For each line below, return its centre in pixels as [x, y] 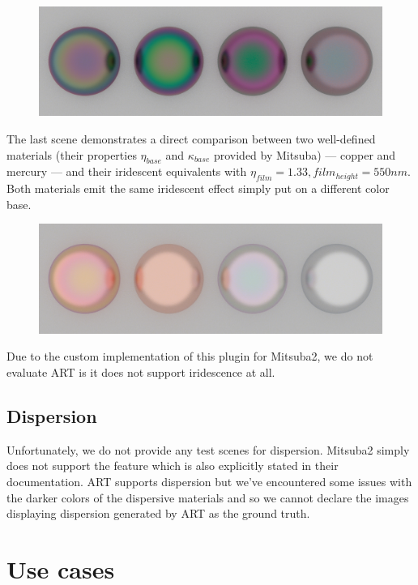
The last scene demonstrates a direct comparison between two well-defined [191, 138]
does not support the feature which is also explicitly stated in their [173, 465]
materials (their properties [72, 154]
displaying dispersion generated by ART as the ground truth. [158, 513]
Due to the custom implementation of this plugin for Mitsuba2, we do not [190, 356]
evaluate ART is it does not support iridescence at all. [141, 371]
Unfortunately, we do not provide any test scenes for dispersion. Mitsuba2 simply [208, 449]
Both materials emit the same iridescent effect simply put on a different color [198, 188]
